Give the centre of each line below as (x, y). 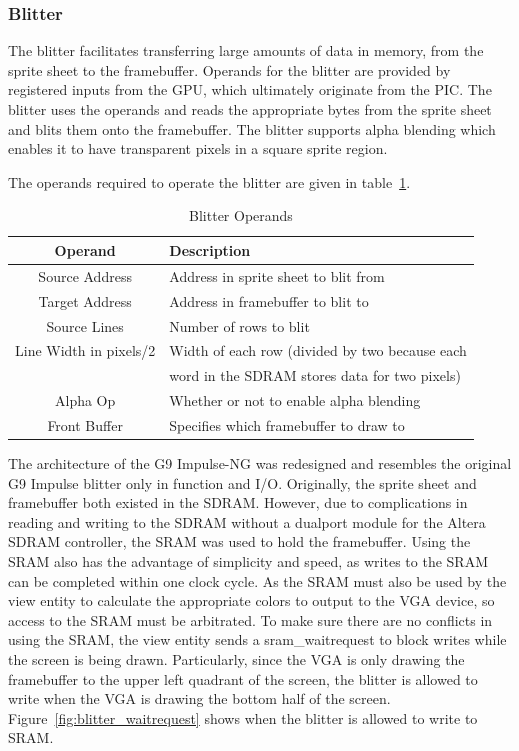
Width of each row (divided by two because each (318, 350)
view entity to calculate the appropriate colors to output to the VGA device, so (251, 600)
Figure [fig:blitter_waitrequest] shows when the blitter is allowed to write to (243, 717)
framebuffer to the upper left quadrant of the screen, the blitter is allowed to (243, 678)
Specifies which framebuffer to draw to (287, 424)
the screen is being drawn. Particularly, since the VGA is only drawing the (236, 658)
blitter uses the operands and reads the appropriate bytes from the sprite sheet (250, 109)
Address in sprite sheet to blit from (277, 275)
